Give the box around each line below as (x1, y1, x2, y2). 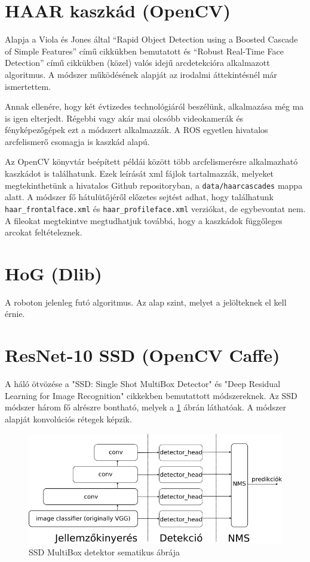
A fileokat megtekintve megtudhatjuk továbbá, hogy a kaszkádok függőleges (5, 214, 283, 226)
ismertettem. (5, 80, 51, 92)
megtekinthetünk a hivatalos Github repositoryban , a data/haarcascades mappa (5, 179, 303, 191)
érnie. (5, 307, 25, 320)
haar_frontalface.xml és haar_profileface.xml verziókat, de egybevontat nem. (5, 202, 306, 214)
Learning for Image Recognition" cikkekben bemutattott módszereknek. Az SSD (5, 389, 297, 401)
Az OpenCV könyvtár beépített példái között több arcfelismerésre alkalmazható (5, 155, 298, 168)
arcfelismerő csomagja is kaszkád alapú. (5, 135, 150, 147)
